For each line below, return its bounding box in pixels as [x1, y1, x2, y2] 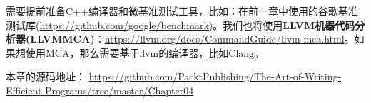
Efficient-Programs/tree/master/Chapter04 [6, 82, 194, 97]
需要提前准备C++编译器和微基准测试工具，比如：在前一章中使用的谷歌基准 [6, 4, 358, 18]
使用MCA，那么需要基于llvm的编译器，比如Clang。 [25, 45, 265, 60]
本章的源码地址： [6, 69, 86, 84]
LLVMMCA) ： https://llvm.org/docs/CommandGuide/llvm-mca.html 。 [30, 31, 355, 46]
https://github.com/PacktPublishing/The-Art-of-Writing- [88, 69, 342, 84]
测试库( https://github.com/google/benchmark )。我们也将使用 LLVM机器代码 [6, 17, 355, 32]
